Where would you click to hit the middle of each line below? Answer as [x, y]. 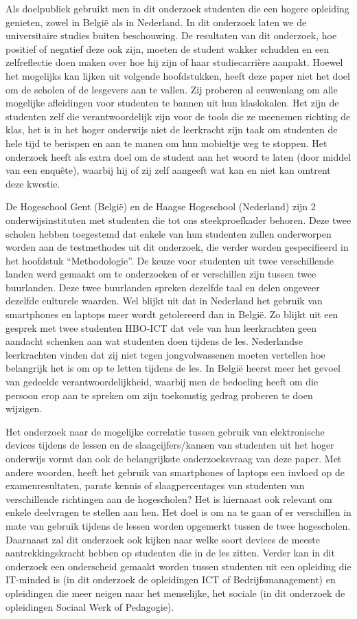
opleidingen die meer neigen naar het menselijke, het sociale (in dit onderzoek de [175, 593]
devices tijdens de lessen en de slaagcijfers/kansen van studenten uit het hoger [170, 445]
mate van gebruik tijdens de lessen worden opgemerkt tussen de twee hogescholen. [178, 525]
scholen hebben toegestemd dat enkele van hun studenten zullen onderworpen [169, 233]
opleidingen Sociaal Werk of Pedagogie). [90, 606]
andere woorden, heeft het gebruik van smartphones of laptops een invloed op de [175, 472]
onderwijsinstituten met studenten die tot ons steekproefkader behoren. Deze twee [178, 220]
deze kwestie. [33, 183]
